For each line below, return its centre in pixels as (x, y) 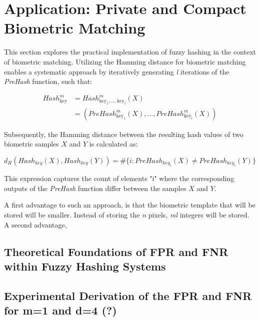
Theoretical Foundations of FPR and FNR (116, 251)
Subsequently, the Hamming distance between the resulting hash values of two (124, 134)
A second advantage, (35, 224)
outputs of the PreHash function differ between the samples (95, 188)
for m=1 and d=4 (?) (60, 310)
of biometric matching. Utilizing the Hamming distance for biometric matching (125, 61)
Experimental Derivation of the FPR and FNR (128, 295)
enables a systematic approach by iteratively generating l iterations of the (117, 71)
